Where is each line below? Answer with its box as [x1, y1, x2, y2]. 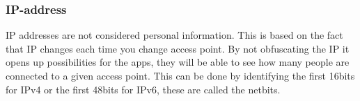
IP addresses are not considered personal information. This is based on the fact [6, 28, 343, 42]
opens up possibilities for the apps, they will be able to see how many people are [6, 55, 350, 69]
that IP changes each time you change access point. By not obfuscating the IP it [6, 41, 350, 55]
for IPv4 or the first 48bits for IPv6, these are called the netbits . [6, 82, 281, 96]
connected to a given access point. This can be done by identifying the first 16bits [6, 68, 355, 82]
